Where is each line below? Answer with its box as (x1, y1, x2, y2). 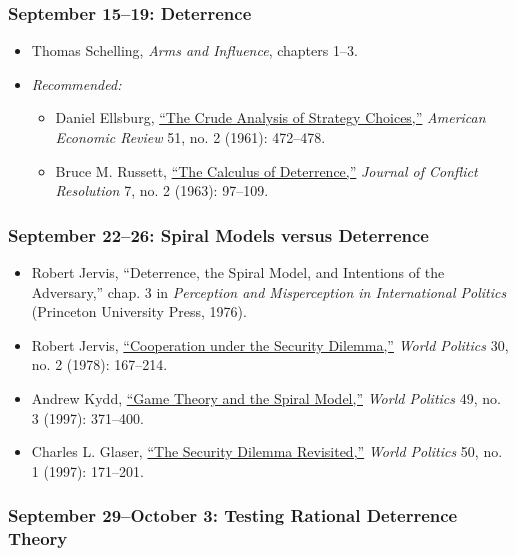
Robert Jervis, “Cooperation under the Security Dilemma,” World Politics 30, (31, 334, 509, 355)
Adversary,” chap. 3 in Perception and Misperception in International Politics (31, 281, 507, 302)
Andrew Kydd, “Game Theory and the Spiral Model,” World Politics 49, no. (31, 387, 501, 408)
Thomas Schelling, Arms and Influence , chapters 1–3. (31, 40, 358, 61)
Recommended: (31, 73, 122, 94)
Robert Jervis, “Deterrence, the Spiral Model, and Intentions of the (31, 262, 445, 282)
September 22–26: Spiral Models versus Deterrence (8, 222, 429, 247)
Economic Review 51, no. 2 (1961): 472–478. (55, 127, 326, 147)
